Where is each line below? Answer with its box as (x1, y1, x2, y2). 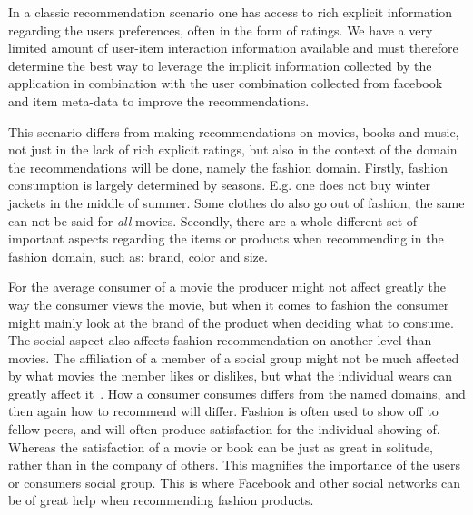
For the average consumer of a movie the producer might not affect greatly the (8, 277, 446, 296)
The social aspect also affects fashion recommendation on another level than (8, 331, 432, 350)
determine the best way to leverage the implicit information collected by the (8, 55, 432, 74)
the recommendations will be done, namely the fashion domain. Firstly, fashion (8, 157, 448, 176)
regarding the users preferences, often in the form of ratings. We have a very (8, 20, 433, 39)
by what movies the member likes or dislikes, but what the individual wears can (8, 366, 452, 385)
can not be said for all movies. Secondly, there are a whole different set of (8, 211, 418, 230)
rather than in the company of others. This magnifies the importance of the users (8, 455, 460, 474)
